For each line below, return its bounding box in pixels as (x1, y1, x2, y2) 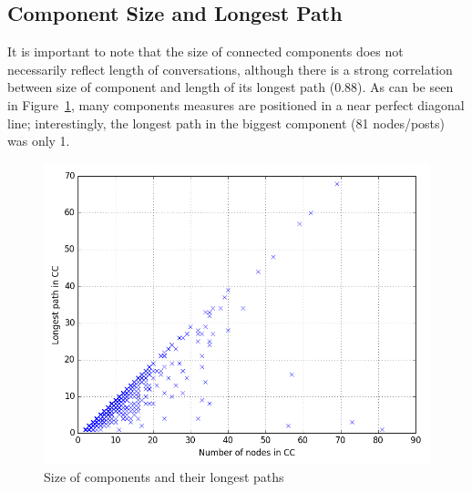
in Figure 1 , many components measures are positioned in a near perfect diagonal (7, 95, 465, 114)
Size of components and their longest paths (44, 467, 284, 487)
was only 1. (7, 131, 70, 150)
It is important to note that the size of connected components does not (7, 42, 404, 61)
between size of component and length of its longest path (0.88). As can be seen (7, 77, 454, 97)
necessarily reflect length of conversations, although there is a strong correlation (7, 59, 453, 78)
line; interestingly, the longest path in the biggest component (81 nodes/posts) (7, 113, 446, 132)
